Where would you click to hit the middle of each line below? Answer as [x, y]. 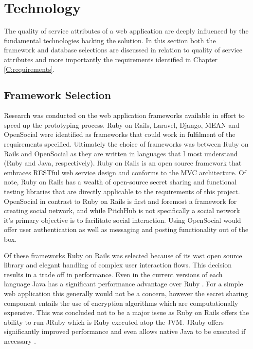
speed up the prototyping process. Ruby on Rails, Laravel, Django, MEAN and [122, 125]
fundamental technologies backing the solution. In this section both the [110, 40]
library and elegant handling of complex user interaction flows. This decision [118, 265]
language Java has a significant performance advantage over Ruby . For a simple [124, 284]
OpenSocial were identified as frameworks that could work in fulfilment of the [120, 134]
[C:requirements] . [29, 69]
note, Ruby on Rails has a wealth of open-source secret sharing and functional [120, 182]
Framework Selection [58, 95]
